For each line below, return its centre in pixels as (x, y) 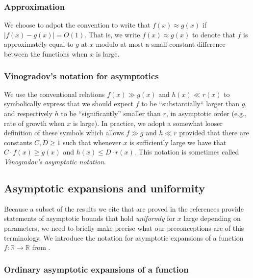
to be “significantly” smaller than (111, 113)
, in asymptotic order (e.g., (206, 113)
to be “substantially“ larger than (190, 104)
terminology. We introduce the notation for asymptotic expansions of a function (124, 237)
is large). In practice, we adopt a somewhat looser (148, 123)
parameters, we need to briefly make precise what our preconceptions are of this (124, 228)
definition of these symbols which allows (64, 133)
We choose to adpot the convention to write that (77, 25)
